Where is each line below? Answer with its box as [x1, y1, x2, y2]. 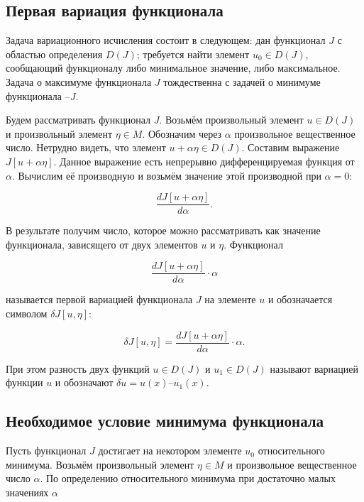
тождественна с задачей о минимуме [163, 74, 321, 89]
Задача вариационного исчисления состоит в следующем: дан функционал [6, 33, 326, 48]
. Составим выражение [241, 140, 340, 155]
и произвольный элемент [6, 126, 113, 141]
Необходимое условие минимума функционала [6, 410, 324, 432]
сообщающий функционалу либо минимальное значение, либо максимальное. [6, 60, 341, 75]
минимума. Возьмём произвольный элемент [6, 457, 194, 471]
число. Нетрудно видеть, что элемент [6, 140, 166, 155]
